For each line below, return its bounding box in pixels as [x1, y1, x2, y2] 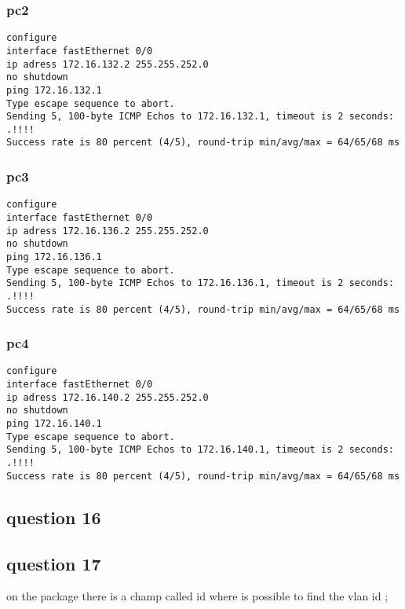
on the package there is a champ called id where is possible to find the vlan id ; [6, 588, 389, 604]
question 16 [6, 504, 101, 529]
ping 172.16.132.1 [6, 84, 102, 96]
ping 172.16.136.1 [6, 251, 102, 262]
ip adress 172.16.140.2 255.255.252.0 [6, 391, 209, 403]
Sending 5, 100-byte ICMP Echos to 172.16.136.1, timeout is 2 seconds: [6, 277, 394, 289]
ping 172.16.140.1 [6, 418, 102, 430]
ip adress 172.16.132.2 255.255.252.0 [6, 58, 209, 70]
